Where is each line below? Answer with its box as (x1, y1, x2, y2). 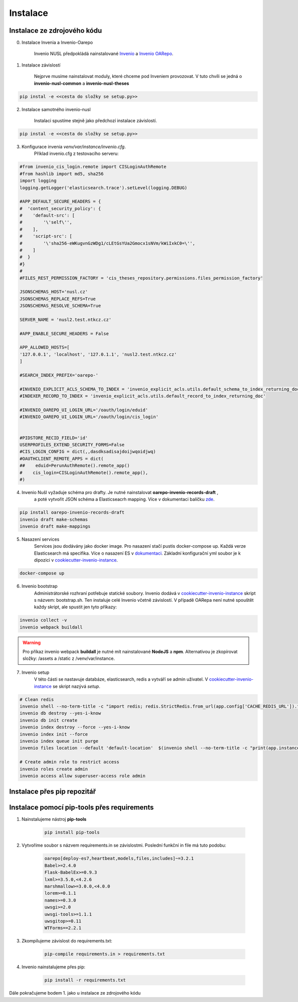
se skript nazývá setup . (52, 683, 100, 689)
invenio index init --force (19, 731, 88, 737)
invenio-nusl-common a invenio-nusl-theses (34, 80, 129, 86)
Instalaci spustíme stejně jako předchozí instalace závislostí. (34, 117, 157, 124)
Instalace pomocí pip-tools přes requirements (9, 803, 154, 812)
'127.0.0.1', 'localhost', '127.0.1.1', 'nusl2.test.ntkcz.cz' (19, 352, 177, 357)
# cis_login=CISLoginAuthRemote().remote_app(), (19, 470, 149, 475)
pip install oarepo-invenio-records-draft (19, 509, 125, 515)
